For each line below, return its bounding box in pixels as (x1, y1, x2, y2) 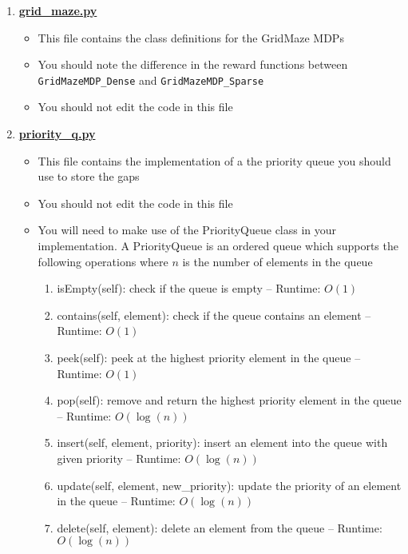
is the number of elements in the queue (182, 253, 373, 269)
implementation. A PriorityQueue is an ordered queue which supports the (38, 237, 398, 253)
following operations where (38, 253, 168, 269)
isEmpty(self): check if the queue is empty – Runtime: (57, 280, 321, 297)
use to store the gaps (38, 168, 140, 185)
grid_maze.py (18, 2, 97, 18)
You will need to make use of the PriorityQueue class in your (38, 221, 337, 238)
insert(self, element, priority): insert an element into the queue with (57, 434, 388, 451)
